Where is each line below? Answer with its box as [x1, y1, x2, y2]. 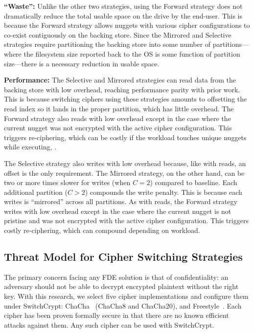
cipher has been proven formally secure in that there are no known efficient [4, 310, 229, 320]
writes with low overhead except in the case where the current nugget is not [4, 206, 231, 216]
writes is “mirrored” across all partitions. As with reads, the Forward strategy [4, 196, 237, 207]
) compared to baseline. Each [150, 177, 237, 187]
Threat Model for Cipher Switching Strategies [4, 249, 243, 264]
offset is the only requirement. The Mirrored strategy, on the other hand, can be [4, 167, 245, 178]
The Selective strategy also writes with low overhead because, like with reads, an [4, 158, 246, 168]
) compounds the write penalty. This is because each [85, 187, 242, 197]
